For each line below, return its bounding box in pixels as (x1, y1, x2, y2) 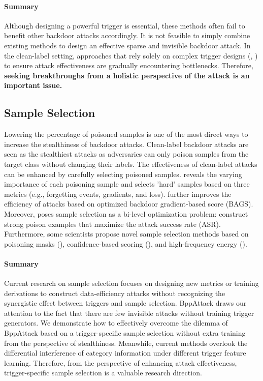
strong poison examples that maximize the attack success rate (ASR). (4, 218, 221, 229)
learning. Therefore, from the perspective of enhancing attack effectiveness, (4, 357, 237, 368)
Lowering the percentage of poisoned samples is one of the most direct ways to (4, 129, 248, 139)
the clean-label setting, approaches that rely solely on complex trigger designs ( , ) (4, 50, 258, 61)
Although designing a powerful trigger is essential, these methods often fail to (4, 20, 245, 31)
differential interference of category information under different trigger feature (4, 347, 246, 358)
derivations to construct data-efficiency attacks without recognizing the (4, 287, 225, 298)
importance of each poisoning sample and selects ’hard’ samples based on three (4, 179, 250, 189)
